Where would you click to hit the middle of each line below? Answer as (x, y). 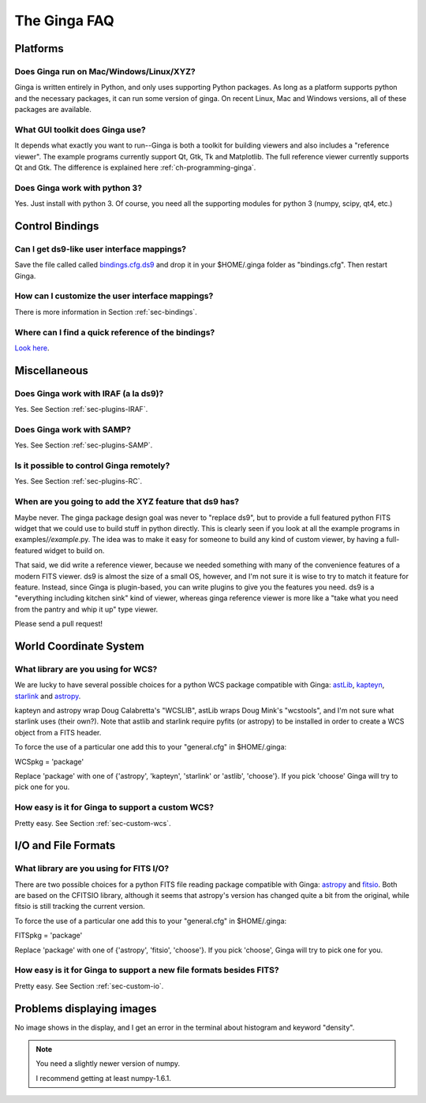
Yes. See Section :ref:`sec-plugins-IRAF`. (81, 409)
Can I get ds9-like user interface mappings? (101, 249)
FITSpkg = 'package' (49, 936)
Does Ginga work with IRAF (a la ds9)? (89, 393)
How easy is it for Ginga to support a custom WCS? (114, 807)
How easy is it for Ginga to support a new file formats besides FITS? (147, 970)
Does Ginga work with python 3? (78, 188)
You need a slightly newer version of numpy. (108, 1064)
